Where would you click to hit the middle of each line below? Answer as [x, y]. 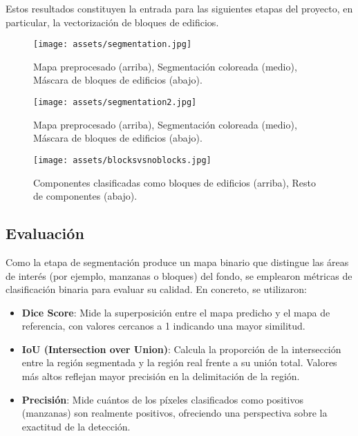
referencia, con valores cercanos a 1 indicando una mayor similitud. [163, 326]
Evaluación [45, 233]
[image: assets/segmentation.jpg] [113, 45]
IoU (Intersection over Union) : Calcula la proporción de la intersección [181, 349]
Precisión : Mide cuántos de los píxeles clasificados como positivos [162, 399]
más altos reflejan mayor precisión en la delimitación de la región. [161, 376]
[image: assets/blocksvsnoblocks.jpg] [122, 160]
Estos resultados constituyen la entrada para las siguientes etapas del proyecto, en [179, 8]
